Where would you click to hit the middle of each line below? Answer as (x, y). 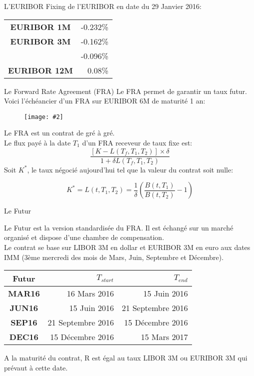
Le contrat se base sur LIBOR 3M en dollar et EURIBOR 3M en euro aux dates (127, 247)
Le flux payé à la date (37, 143)
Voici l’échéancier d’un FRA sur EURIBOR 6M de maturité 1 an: (105, 101)
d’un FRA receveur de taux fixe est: (137, 143)
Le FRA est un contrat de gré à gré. (59, 133)
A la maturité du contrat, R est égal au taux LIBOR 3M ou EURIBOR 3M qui (126, 358)
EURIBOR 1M (40, 26)
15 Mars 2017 (164, 337)
